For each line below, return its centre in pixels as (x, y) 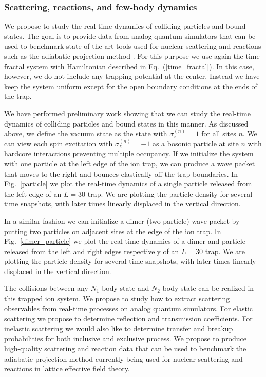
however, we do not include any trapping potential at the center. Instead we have (132, 76)
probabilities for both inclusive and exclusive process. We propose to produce (126, 338)
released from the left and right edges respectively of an (92, 251)
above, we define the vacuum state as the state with (86, 133)
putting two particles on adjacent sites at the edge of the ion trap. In (113, 231)
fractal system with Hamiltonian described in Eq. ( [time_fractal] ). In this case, (129, 66)
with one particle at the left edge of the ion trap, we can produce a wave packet (130, 163)
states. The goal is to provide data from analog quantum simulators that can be (130, 36)
